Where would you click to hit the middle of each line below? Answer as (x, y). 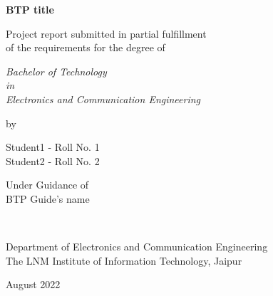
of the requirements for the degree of (86, 47)
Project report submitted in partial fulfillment (106, 33)
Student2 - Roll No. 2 (53, 160)
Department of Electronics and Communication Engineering (137, 247)
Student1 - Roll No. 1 (53, 147)
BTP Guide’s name (48, 198)
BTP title (30, 9)
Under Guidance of (47, 185)
